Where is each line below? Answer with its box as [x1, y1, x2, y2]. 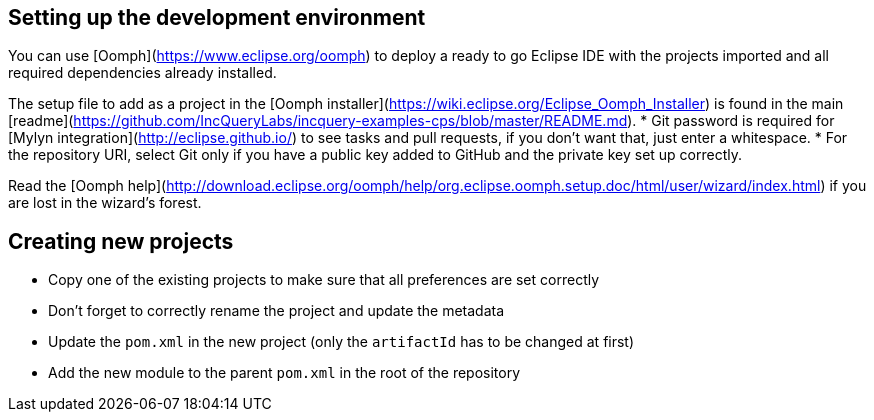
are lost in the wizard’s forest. [8, 194, 202, 212]
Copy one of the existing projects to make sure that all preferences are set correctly [48, 271, 600, 289]
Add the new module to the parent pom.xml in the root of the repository [48, 364, 521, 382]
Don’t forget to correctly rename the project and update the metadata [48, 302, 505, 320]
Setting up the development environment [8, 5, 426, 30]
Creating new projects [8, 228, 234, 254]
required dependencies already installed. [8, 64, 277, 82]
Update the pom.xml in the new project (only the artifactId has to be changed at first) [48, 333, 635, 351]
